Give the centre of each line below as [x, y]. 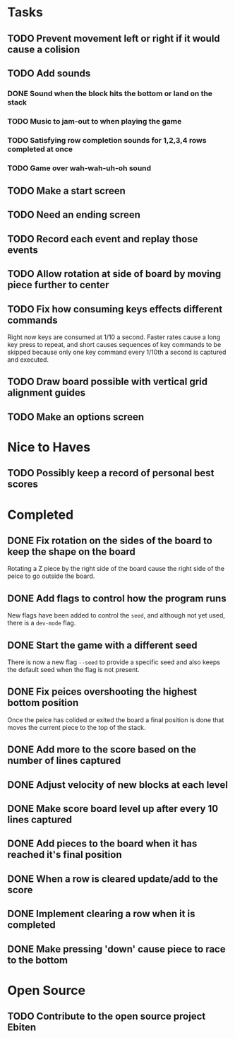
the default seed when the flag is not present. [73, 670]
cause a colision [44, 49]
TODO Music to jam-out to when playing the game [95, 121]
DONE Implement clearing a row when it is [101, 914]
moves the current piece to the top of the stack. [77, 727]
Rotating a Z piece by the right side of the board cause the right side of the [116, 569]
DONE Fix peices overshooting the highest [102, 692]
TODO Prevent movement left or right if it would [114, 39]
